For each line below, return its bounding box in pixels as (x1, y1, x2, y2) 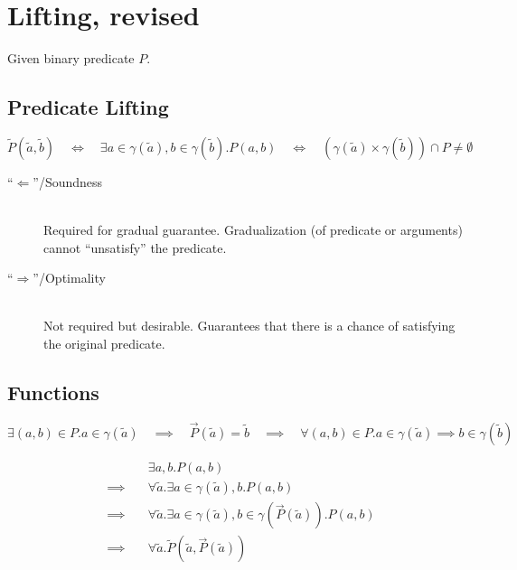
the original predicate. (43, 334, 165, 353)
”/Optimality (33, 268, 106, 287)
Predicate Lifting (7, 93, 169, 121)
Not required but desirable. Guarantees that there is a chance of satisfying (43, 316, 456, 335)
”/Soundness (33, 172, 103, 191)
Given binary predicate (7, 49, 135, 68)
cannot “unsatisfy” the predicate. (43, 238, 227, 257)
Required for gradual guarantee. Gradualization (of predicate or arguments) (43, 220, 463, 239)
